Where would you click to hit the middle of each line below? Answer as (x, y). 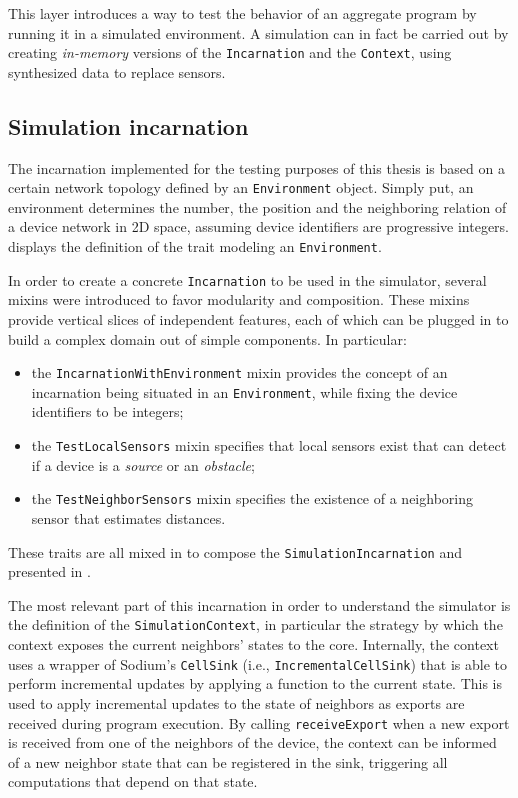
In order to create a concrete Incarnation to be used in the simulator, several (247, 279)
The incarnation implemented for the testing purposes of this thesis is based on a (256, 167)
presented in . (49, 571)
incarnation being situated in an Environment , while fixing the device (244, 391)
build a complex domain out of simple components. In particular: (207, 338)
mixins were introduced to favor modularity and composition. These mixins (239, 299)
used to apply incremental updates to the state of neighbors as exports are (236, 702)
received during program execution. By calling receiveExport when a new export (259, 722)
